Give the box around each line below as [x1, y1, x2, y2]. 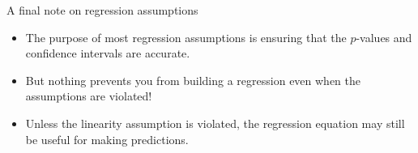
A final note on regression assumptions [6, 2, 198, 18]
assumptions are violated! [25, 87, 152, 104]
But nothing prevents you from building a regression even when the [25, 71, 361, 88]
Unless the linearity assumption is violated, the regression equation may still [25, 114, 405, 131]
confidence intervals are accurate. [25, 45, 190, 62]
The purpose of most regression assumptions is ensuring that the [25, 28, 347, 45]
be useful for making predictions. [25, 130, 189, 147]
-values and [356, 28, 412, 45]
